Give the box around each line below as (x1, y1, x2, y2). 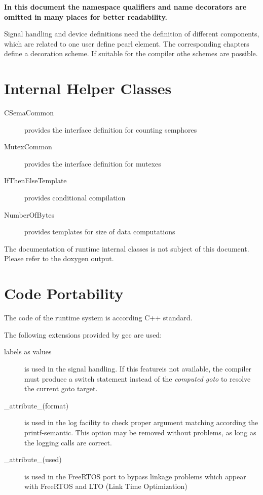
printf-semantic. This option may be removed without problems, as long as (24, 427, 256, 437)
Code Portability (4, 283, 124, 304)
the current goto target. (24, 383, 98, 394)
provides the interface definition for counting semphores (24, 124, 197, 135)
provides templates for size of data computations (24, 226, 175, 237)
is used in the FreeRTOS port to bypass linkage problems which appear (24, 471, 246, 481)
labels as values (4, 346, 52, 357)
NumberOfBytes (4, 209, 55, 220)
